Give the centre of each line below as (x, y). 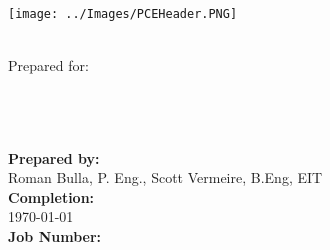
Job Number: (55, 236)
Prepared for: (48, 65)
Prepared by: (54, 157)
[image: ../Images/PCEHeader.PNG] (123, 14)
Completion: (51, 196)
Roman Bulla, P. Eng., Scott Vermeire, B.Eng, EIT (165, 177)
